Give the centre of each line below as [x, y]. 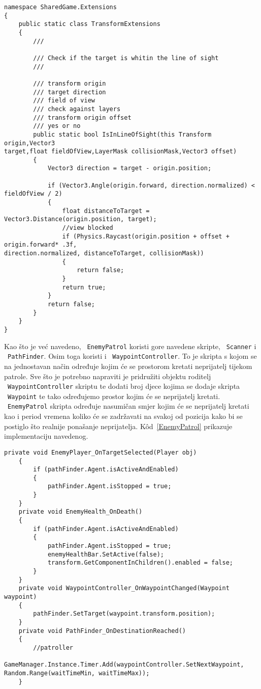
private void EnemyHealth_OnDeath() [80, 512]
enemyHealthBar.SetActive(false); [106, 554]
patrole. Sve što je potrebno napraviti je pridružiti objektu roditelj [108, 376]
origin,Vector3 [30, 143]
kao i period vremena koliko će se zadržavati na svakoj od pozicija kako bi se [123, 416]
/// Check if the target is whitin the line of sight [126, 58]
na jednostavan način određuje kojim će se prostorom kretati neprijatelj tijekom [128, 366]
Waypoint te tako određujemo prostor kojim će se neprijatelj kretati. [114, 396]
